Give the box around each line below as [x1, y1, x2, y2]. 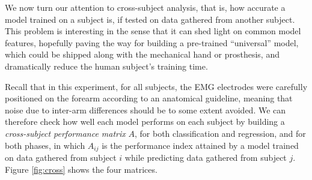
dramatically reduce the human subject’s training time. [5, 59, 208, 72]
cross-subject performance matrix [5, 127, 126, 139]
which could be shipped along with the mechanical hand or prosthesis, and [5, 48, 280, 61]
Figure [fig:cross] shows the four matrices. [5, 163, 158, 175]
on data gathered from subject [5, 151, 117, 163]
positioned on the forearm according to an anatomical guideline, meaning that [5, 92, 293, 104]
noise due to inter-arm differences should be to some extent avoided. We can [5, 103, 286, 116]
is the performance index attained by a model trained [102, 139, 299, 151]
